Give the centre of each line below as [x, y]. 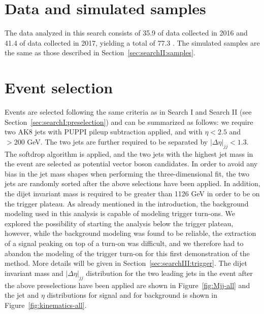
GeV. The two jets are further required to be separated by [118, 141]
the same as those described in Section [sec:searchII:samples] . [100, 53]
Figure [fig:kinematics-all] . [46, 305]
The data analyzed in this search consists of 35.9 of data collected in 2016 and [126, 33]
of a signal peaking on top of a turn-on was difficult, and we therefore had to [124, 243]
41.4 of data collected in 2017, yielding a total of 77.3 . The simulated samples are [132, 42]
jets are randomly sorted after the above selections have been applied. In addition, [133, 183]
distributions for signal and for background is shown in [132, 295]
